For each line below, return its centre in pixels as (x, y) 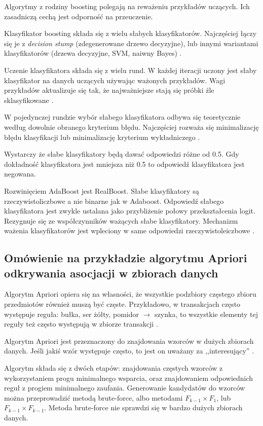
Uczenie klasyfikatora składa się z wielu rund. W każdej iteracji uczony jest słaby (130, 70)
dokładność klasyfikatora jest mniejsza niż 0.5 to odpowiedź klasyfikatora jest (124, 164)
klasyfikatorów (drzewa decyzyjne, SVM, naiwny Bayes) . (93, 53)
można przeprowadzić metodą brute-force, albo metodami (93, 397)
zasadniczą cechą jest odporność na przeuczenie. (79, 16)
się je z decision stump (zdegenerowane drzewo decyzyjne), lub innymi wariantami (131, 43)
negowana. (20, 174)
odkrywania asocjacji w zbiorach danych (111, 273)
